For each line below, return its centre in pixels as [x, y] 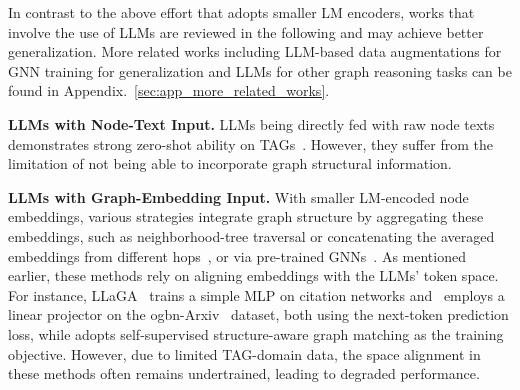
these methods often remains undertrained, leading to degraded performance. [244, 373]
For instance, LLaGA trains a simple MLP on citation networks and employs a [256, 294]
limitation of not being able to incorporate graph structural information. [230, 163]
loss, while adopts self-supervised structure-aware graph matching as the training [256, 333]
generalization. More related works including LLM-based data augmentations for [255, 51]
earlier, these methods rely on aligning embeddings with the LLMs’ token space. [253, 275]
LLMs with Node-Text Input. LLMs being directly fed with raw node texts [251, 123]
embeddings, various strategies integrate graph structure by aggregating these [246, 216]
